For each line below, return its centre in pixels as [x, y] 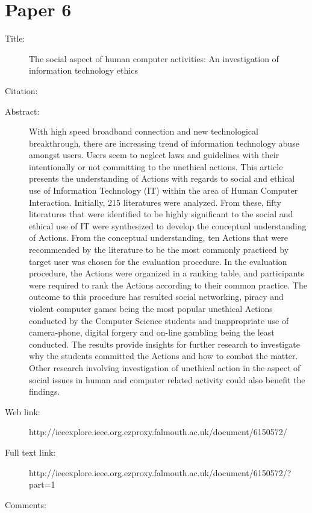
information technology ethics [83, 70]
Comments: [26, 504]
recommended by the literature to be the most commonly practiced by [159, 250]
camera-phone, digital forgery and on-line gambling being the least [152, 332]
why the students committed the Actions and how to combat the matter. [164, 356]
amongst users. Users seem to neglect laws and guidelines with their [154, 155]
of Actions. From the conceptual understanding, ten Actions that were [158, 237]
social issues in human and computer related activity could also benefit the [167, 379]
